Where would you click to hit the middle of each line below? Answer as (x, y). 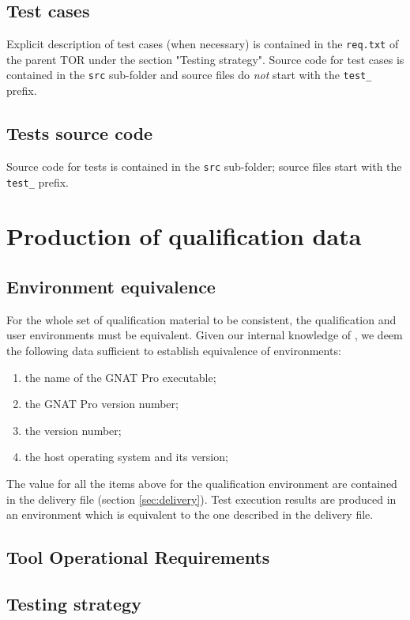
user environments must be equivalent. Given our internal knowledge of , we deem (205, 335)
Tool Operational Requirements (138, 557)
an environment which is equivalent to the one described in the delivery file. (190, 514)
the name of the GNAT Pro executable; (120, 377)
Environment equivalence (111, 286)
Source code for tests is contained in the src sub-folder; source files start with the (204, 166)
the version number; (73, 430)
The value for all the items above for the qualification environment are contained (202, 483)
